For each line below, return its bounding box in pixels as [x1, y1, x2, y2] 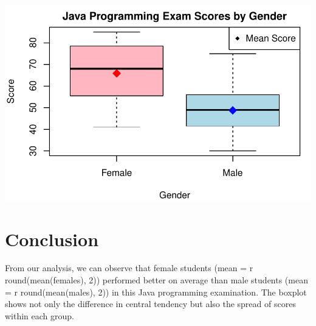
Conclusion [5, 226, 99, 251]
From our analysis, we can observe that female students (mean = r [5, 261, 253, 274]
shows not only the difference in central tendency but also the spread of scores [5, 297, 296, 310]
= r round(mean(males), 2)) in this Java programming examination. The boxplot [5, 285, 307, 298]
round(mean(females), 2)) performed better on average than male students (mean [5, 274, 308, 286]
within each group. [5, 309, 75, 322]
